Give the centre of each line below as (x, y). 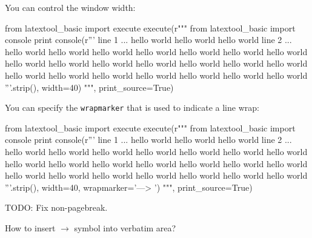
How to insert (30, 227)
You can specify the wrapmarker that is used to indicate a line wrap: (132, 107)
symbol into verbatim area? (125, 227)
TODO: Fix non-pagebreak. (56, 207)
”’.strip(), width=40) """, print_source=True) (89, 87)
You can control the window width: (70, 7)
